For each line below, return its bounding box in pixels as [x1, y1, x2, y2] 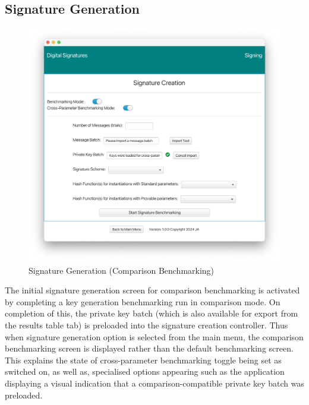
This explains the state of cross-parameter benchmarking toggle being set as [5, 353, 282, 366]
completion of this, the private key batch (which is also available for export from [5, 307, 298, 319]
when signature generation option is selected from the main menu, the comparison [5, 330, 304, 343]
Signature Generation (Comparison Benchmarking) [29, 264, 215, 276]
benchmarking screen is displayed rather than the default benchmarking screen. [5, 342, 294, 355]
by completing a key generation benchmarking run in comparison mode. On [5, 295, 280, 308]
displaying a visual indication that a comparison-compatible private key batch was [5, 376, 305, 389]
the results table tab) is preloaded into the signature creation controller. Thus [5, 318, 288, 331]
